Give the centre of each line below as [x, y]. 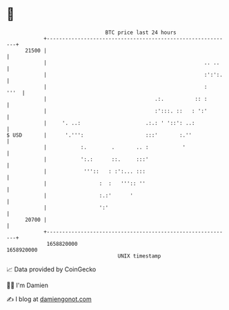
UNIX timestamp [139, 256]
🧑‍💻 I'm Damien [28, 285]
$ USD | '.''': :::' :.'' [99, 135]
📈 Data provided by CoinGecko [51, 269]
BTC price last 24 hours [141, 32]
